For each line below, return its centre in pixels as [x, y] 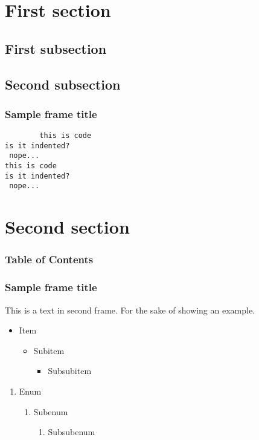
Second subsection [63, 84]
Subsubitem [70, 371]
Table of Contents [49, 259]
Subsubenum [72, 432]
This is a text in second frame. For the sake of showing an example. [130, 310]
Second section [67, 227]
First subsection [56, 48]
